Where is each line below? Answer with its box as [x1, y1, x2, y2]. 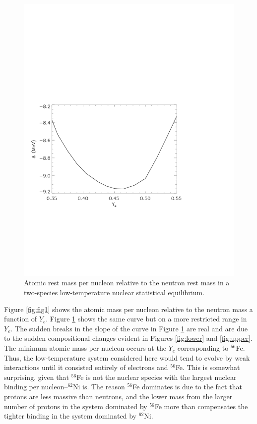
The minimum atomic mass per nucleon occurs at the [4, 343, 166, 353]
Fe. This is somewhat [175, 362, 240, 372]
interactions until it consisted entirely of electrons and [4, 362, 168, 372]
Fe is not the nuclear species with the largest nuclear [76, 371, 237, 382]
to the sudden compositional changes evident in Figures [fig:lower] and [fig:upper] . [4, 333, 253, 343]
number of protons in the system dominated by [4, 401, 147, 411]
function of [4, 314, 37, 324]
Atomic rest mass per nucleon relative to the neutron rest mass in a [24, 277, 230, 288]
